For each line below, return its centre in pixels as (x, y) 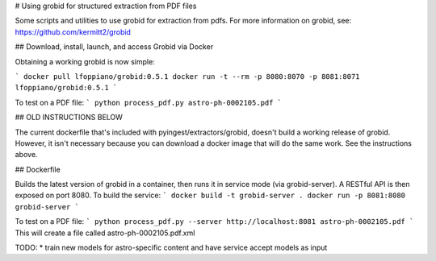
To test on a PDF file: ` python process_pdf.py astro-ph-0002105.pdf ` (149, 102)
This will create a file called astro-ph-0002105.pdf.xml (105, 233)
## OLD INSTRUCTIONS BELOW (69, 118)
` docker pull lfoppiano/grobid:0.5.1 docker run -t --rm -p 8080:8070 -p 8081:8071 (187, 76)
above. (26, 155)
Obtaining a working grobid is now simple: (85, 61)
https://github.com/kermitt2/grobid (73, 31)
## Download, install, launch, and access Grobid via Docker (114, 47)
